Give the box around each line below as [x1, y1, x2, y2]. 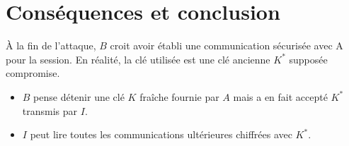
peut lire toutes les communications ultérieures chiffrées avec [30, 127, 292, 142]
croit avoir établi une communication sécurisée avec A [110, 38, 343, 53]
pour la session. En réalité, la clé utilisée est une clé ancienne [6, 51, 270, 66]
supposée [289, 51, 328, 66]
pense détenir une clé [33, 89, 125, 104]
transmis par [22, 103, 78, 118]
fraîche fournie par [139, 89, 219, 104]
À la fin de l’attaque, [6, 38, 96, 53]
